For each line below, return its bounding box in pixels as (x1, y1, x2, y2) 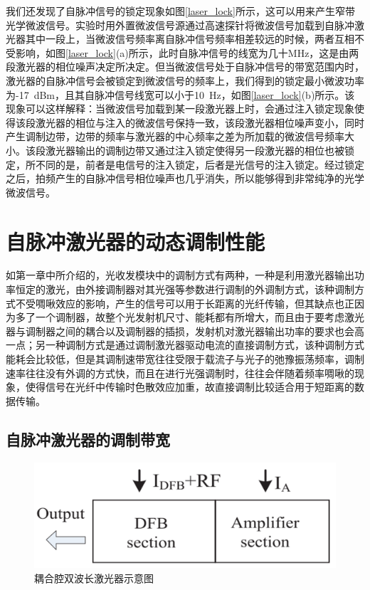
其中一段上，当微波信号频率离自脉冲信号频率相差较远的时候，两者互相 (25, 31, 354, 46)
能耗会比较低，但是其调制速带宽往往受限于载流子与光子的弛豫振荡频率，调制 (6, 352, 364, 366)
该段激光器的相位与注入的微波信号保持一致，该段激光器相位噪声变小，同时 (15, 115, 364, 130)
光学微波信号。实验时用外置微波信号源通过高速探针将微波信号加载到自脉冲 (6, 17, 354, 32)
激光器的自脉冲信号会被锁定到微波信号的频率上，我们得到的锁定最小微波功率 (6, 73, 364, 88)
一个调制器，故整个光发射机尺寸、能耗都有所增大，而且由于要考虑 (35, 310, 344, 325)
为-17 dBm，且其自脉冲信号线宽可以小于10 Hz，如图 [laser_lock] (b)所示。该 (6, 87, 355, 102)
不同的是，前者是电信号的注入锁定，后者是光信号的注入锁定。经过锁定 (35, 157, 364, 172)
